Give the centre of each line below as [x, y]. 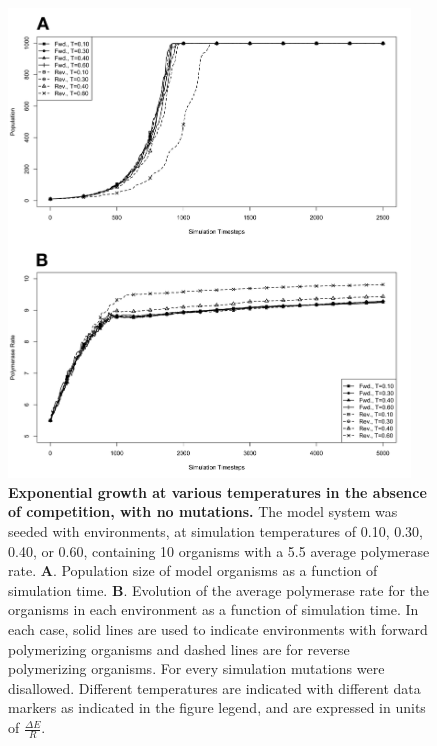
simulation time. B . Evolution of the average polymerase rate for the [219, 589]
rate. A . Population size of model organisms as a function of [193, 570]
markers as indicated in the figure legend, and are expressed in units [217, 707]
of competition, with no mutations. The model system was [203, 511]
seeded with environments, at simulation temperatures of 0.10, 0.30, [215, 531]
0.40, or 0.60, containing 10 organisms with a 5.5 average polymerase [219, 550]
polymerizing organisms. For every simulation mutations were [196, 668]
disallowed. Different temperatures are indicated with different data [214, 687]
